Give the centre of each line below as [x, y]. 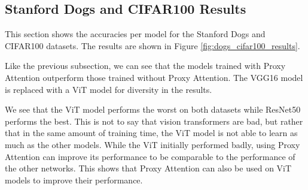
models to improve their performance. [74, 180]
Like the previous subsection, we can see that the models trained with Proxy [145, 66]
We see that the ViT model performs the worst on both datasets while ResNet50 [153, 109]
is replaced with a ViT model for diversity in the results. [109, 89]
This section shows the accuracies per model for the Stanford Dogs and [135, 34]
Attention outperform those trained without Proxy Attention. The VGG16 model [154, 77]
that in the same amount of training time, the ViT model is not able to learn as [151, 133]
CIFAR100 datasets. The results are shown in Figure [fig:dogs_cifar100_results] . [153, 45]
